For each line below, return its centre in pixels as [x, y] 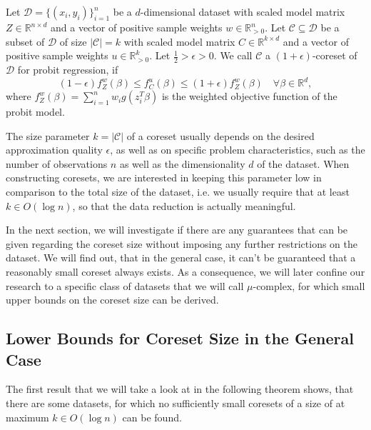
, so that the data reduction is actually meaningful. [184, 205]
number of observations [57, 163]
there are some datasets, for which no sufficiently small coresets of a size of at [176, 403]
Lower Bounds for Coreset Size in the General [180, 338]
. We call [233, 55]
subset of [25, 41]
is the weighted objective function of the [249, 96]
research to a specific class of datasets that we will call [125, 285]
